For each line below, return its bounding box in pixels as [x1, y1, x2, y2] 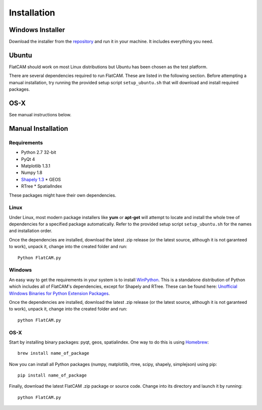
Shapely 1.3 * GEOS [21, 176, 61, 182]
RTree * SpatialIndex [21, 183, 63, 189]
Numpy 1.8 [21, 170, 43, 175]
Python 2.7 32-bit [21, 149, 56, 155]
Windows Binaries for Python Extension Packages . [9, 290, 110, 296]
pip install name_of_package [17, 373, 87, 378]
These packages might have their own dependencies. [9, 192, 116, 198]
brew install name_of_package [17, 350, 90, 356]
